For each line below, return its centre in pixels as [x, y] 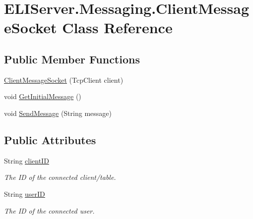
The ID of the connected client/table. [60, 177]
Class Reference [117, 27]
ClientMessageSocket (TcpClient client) [64, 80]
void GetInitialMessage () [43, 96]
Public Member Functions [72, 59]
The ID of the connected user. [49, 210]
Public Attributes [50, 139]
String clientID [27, 160]
